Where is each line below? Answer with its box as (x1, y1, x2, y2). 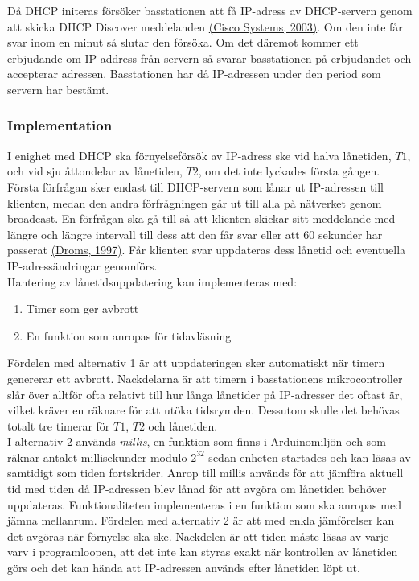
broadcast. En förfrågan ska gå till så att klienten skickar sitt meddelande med (7, 210, 396, 227)
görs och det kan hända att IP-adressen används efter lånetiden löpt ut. (7, 559, 360, 576)
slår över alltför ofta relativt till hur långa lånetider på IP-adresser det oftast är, (7, 385, 403, 402)
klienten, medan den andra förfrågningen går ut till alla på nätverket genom (7, 194, 382, 211)
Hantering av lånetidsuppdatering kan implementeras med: (7, 273, 298, 290)
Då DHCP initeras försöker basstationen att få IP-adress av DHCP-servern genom (7, 2, 413, 19)
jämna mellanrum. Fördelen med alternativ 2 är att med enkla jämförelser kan (7, 512, 395, 529)
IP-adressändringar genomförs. (7, 257, 158, 274)
